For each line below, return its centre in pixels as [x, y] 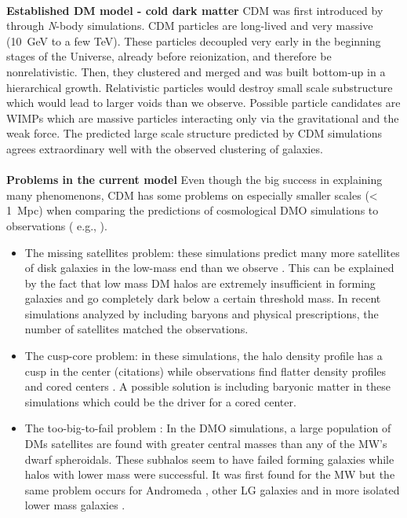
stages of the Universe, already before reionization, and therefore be [169, 56]
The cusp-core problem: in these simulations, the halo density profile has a [203, 356]
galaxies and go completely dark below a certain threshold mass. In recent [203, 298]
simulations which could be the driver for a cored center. [160, 401]
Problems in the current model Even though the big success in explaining [194, 180]
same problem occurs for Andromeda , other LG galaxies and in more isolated [212, 489]
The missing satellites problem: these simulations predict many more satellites [212, 252]
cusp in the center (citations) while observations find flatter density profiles [205, 371]
